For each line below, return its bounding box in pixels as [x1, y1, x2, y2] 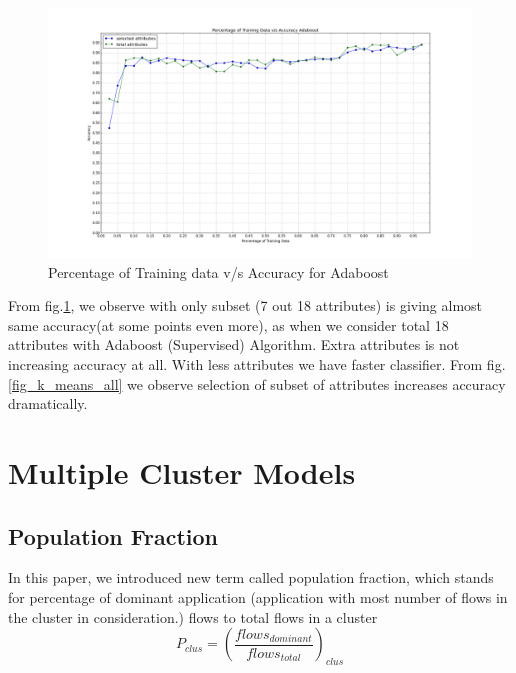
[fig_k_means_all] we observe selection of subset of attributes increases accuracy [8, 373, 506, 394]
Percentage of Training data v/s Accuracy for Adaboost [48, 261, 389, 282]
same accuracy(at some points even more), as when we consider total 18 [8, 314, 449, 335]
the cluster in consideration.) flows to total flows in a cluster [8, 606, 378, 627]
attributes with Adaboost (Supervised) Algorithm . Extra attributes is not [8, 334, 460, 355]
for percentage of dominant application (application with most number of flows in [8, 587, 508, 608]
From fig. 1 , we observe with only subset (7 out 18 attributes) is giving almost [8, 295, 483, 316]
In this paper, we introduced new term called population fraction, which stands [8, 567, 494, 588]
